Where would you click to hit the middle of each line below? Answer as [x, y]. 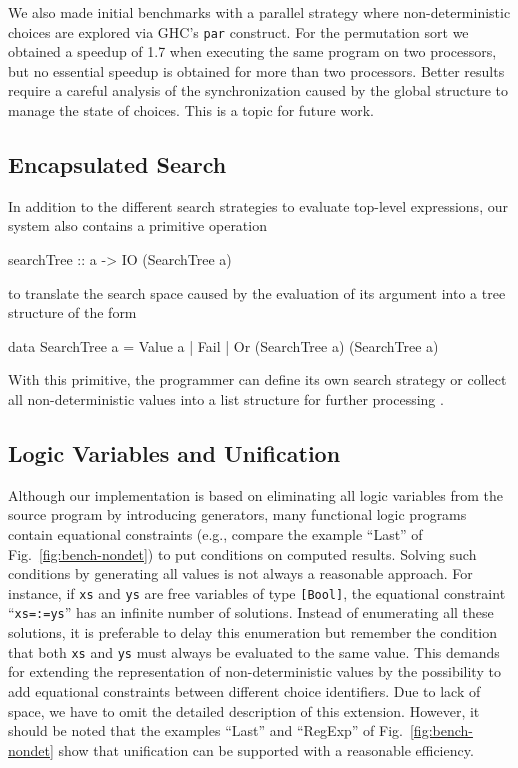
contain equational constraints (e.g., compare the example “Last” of [215, 533]
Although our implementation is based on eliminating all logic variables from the [256, 494]
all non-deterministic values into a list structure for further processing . [226, 398]
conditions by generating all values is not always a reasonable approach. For [240, 573]
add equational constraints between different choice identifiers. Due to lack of [244, 690]
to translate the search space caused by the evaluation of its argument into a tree [257, 292]
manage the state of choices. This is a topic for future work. [191, 110]
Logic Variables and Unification [174, 452]
